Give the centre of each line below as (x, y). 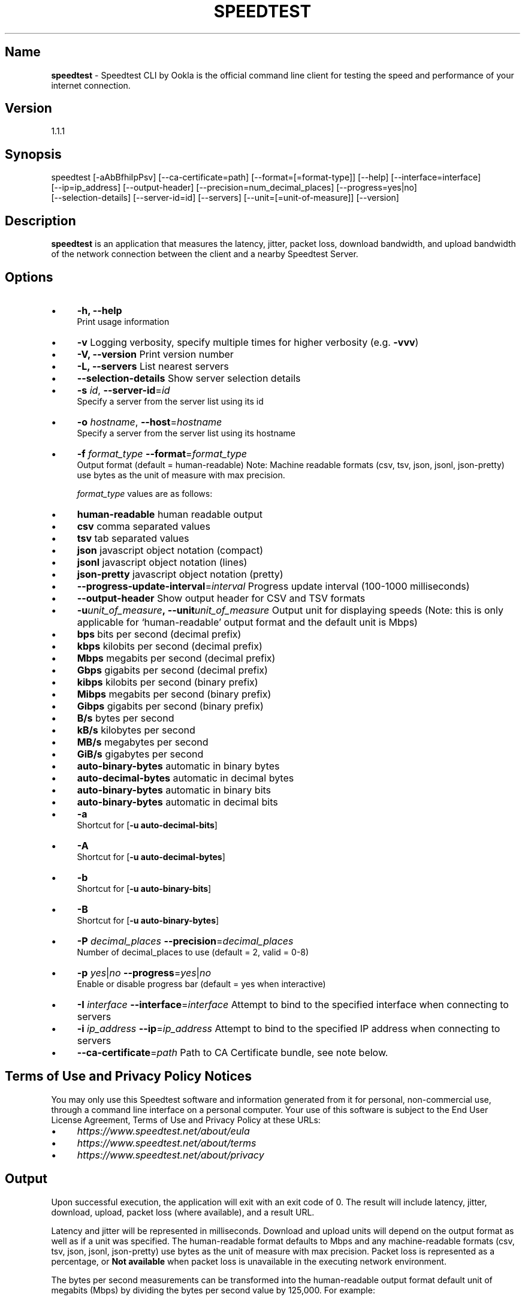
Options (29, 277)
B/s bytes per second (126, 718)
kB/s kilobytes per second (136, 730)
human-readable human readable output (170, 514)
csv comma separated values (144, 526)
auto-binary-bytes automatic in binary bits (174, 790)
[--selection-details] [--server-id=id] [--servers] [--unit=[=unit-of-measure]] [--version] (225, 198)
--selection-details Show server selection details (189, 378)
